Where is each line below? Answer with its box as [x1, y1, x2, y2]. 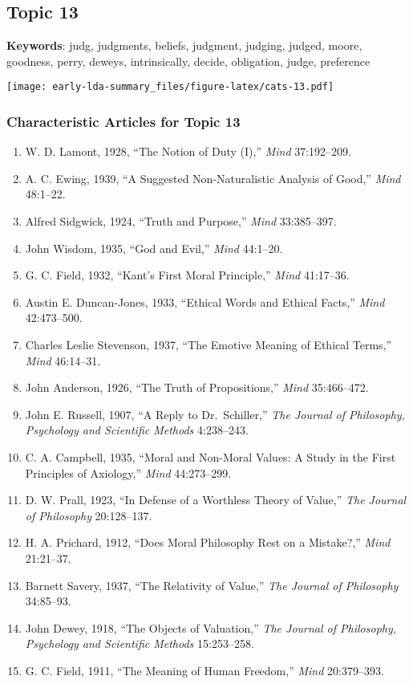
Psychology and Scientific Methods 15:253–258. [25, 635, 254, 652]
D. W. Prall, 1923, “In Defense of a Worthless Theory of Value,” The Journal [25, 491, 407, 508]
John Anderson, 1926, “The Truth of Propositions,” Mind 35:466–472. [25, 379, 369, 396]
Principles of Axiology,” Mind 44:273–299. [25, 464, 232, 481]
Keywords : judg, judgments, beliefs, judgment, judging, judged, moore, [6, 37, 362, 54]
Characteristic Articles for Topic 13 [6, 111, 241, 131]
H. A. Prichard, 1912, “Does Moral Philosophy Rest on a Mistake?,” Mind [25, 534, 391, 551]
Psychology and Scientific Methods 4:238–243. [25, 421, 249, 438]
